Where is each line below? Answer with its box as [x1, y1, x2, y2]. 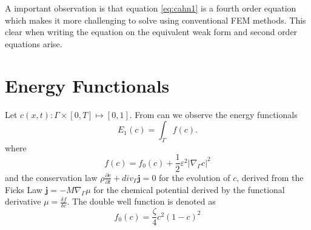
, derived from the [236, 171, 304, 183]
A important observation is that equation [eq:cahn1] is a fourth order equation [5, 2, 296, 14]
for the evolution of [159, 171, 230, 183]
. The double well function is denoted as [67, 195, 216, 208]
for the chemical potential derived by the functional [93, 183, 285, 195]
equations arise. [5, 37, 62, 50]
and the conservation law [5, 171, 98, 183]
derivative [5, 195, 41, 208]
